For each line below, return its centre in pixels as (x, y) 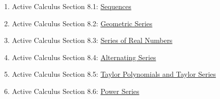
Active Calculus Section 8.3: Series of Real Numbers (92, 40)
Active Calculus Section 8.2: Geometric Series (82, 23)
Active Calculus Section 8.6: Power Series (76, 91)
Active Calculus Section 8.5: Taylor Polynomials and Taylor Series (114, 74)
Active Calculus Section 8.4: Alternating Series (84, 57)
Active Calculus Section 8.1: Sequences (71, 6)
